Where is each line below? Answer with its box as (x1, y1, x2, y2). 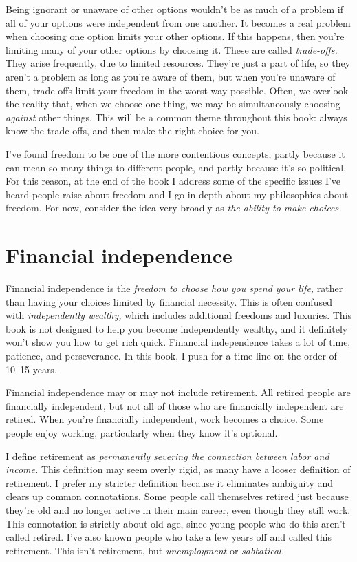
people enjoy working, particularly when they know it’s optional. (6, 425, 278, 439)
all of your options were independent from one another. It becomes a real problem (6, 15, 351, 30)
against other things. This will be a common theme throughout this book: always (6, 110, 347, 124)
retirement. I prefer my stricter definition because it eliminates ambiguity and (6, 475, 334, 490)
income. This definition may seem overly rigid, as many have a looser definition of (6, 462, 351, 477)
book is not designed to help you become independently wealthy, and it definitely (6, 321, 348, 335)
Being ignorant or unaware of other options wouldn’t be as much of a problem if (6, 2, 343, 16)
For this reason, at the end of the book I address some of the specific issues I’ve (6, 174, 341, 188)
